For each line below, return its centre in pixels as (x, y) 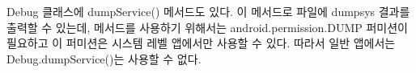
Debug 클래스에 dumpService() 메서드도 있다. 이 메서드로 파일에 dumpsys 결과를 (208, 11)
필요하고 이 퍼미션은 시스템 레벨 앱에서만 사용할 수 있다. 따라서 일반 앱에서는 (201, 43)
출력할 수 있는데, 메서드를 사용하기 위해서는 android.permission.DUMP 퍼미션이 (207, 27)
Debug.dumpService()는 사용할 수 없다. (104, 58)
